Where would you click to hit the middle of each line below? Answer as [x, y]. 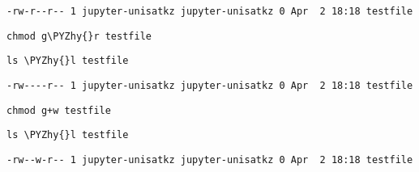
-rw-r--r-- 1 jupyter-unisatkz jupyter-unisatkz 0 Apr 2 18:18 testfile [210, 11]
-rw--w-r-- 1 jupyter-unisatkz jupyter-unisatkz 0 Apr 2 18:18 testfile [210, 159]
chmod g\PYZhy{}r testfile [79, 36]
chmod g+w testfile [59, 110]
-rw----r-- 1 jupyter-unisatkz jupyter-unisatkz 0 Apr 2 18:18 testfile [210, 85]
